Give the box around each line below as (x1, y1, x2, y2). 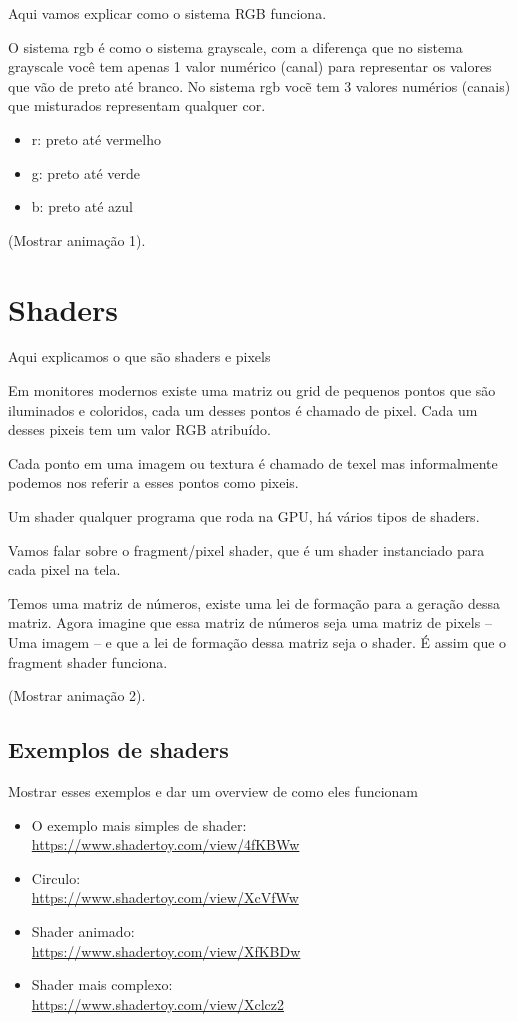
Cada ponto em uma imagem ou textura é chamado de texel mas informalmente (8, 452, 498, 473)
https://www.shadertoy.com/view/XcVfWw (31, 887, 299, 908)
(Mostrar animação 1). (8, 229, 146, 250)
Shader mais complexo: (31, 974, 173, 995)
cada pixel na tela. (8, 559, 121, 580)
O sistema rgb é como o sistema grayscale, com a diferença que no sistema (8, 36, 463, 57)
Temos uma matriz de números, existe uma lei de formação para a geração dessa (8, 592, 501, 613)
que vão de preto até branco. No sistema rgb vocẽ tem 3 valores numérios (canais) (8, 75, 511, 96)
